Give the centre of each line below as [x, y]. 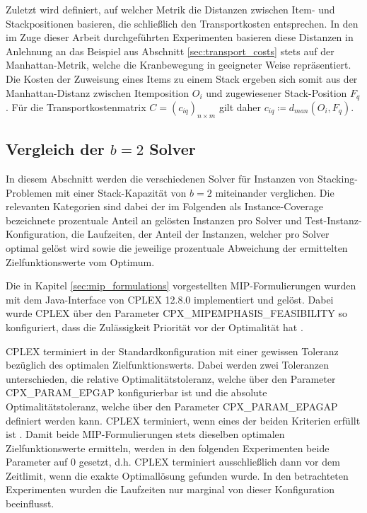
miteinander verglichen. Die [275, 192]
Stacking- [338, 179]
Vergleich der [55, 149]
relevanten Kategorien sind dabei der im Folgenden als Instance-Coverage [164, 206]
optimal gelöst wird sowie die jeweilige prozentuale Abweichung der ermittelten [177, 247]
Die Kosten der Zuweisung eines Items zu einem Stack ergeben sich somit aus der [182, 78]
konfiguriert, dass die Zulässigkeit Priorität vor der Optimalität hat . [155, 327]
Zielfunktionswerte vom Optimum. [80, 261]
